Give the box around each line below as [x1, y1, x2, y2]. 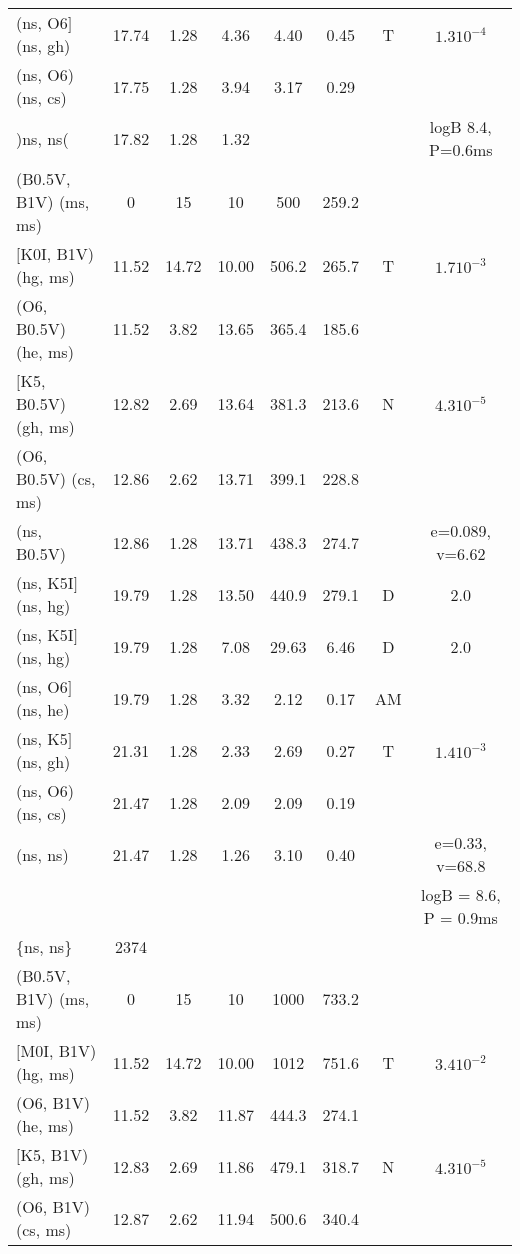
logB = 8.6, [420, 883, 501, 906]
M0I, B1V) [20, 1039, 97, 1062]
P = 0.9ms [423, 906, 498, 929]
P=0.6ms [429, 138, 493, 161]
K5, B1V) [20, 1143, 89, 1166]
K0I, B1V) [20, 242, 95, 265]
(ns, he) [16, 698, 70, 721]
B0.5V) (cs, [16, 467, 96, 490]
